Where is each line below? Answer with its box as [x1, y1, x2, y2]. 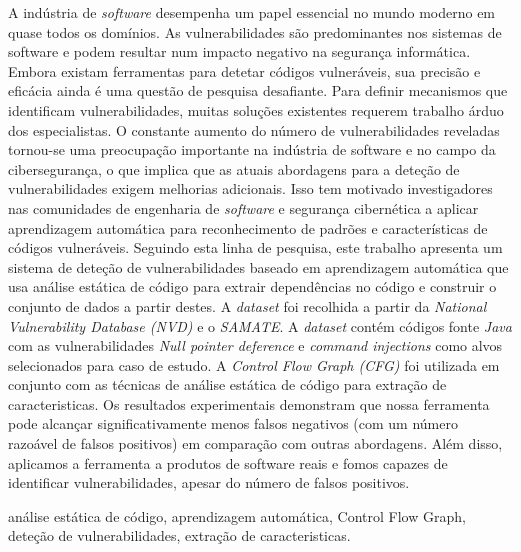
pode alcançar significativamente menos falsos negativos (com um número [8, 413, 458, 434]
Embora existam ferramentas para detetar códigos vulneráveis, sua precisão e [8, 60, 481, 81]
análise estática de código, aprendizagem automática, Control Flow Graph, [8, 505, 466, 526]
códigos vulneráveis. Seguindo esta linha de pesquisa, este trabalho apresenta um [8, 237, 503, 258]
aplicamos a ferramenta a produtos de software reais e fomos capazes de [8, 452, 448, 473]
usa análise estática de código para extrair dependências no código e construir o [8, 276, 497, 297]
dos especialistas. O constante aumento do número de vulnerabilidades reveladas [8, 119, 500, 140]
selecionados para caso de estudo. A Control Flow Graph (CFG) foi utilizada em [8, 354, 500, 375]
